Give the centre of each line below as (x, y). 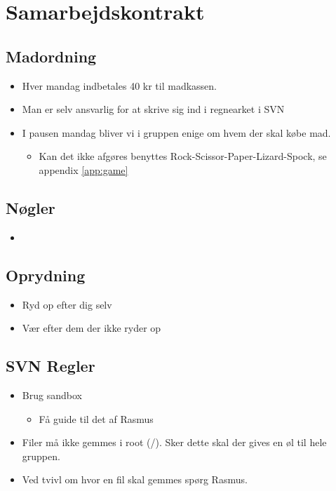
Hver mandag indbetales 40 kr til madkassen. (119, 85)
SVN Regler (51, 366)
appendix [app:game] (83, 169)
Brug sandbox (52, 395)
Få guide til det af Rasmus (96, 418)
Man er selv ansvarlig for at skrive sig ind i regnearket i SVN (153, 109)
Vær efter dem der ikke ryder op (92, 328)
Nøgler (31, 207)
